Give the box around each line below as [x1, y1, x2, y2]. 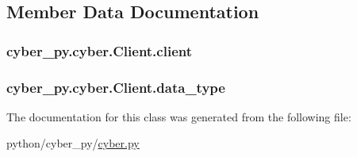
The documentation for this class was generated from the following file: [6, 108, 351, 124]
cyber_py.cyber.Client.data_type [6, 77, 225, 97]
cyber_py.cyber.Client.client [6, 40, 193, 60]
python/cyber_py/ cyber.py [6, 135, 140, 151]
